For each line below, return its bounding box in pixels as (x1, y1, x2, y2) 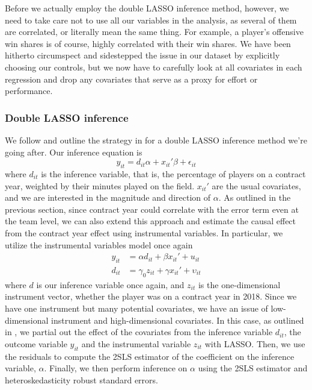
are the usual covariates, (212, 179, 301, 192)
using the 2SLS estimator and (198, 362, 308, 374)
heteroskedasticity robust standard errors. (5, 373, 158, 386)
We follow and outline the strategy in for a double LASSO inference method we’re (5, 133, 307, 146)
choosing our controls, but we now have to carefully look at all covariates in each (5, 60, 302, 73)
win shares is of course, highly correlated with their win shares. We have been (5, 37, 291, 49)
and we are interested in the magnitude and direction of (5, 191, 211, 204)
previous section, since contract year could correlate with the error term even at (5, 203, 299, 215)
